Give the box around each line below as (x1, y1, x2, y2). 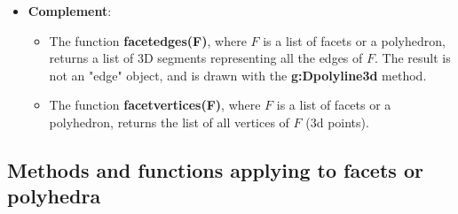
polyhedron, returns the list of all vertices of (49, 112, 289, 131)
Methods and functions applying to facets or (7, 156, 423, 183)
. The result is (375, 49, 451, 67)
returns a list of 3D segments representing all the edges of (49, 49, 363, 67)
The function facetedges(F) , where (49, 31, 247, 50)
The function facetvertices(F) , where (49, 96, 261, 114)
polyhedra (7, 182, 101, 210)
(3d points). (305, 112, 369, 131)
